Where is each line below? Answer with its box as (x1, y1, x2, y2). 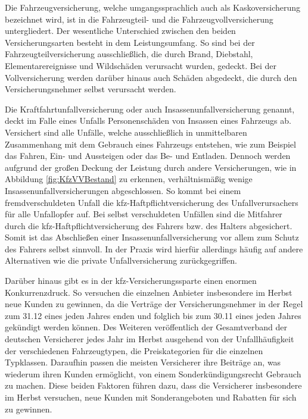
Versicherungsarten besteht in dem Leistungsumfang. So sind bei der (5, 36, 255, 48)
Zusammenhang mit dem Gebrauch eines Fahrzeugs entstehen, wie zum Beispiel (5, 137, 296, 150)
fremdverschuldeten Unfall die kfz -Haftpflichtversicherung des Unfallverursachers (5, 196, 298, 208)
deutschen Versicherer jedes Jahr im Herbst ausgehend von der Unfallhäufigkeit (5, 333, 294, 345)
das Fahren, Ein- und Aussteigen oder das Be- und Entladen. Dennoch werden (5, 149, 291, 162)
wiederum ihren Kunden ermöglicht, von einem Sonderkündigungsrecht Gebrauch (5, 367, 301, 380)
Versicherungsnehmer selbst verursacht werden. (5, 83, 176, 95)
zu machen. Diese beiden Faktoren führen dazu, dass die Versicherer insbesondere (5, 379, 302, 392)
